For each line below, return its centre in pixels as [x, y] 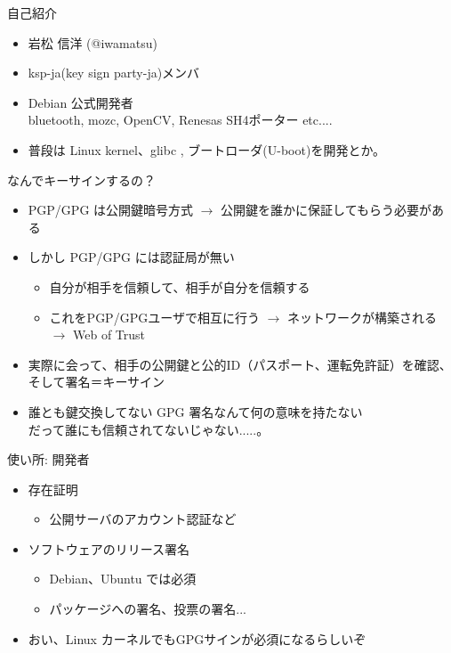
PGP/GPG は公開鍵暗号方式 [111, 210]
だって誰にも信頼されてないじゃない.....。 [149, 429]
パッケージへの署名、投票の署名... [148, 609]
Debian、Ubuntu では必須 [123, 579]
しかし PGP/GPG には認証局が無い [131, 257]
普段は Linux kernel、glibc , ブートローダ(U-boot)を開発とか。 [207, 149]
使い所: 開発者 [48, 459]
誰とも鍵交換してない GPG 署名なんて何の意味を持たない [195, 411]
